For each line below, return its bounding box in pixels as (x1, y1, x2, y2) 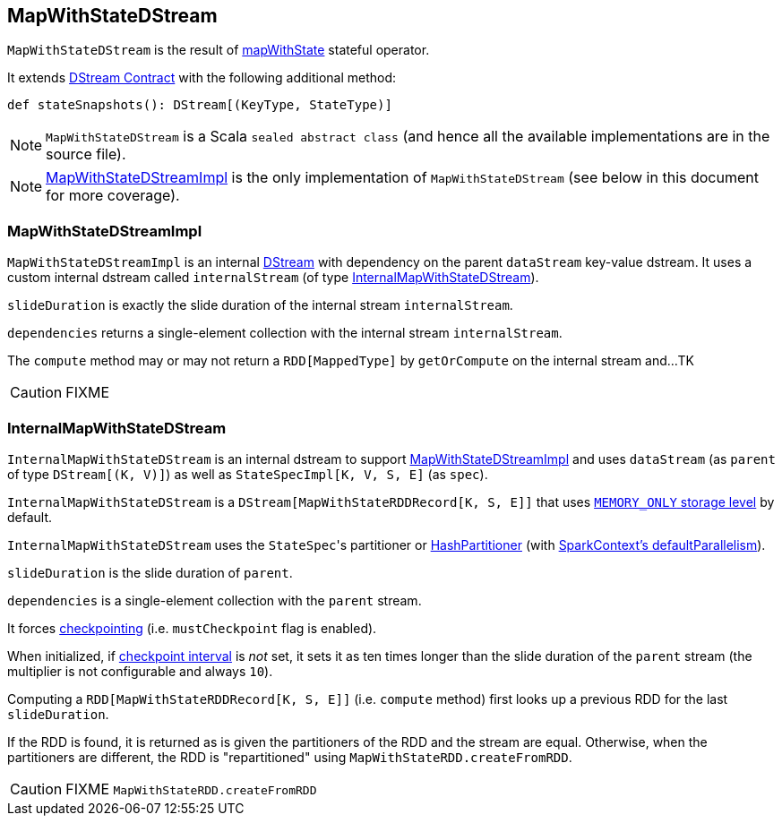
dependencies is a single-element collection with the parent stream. (7, 592, 422, 608)
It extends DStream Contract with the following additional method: (7, 70, 397, 86)
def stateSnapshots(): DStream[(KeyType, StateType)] (7, 98, 392, 113)
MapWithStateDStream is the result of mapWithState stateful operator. (7, 42, 430, 58)
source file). (46, 145, 126, 164)
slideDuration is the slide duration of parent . (7, 564, 293, 580)
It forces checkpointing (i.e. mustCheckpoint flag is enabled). (7, 620, 377, 636)
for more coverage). (46, 186, 180, 205)
